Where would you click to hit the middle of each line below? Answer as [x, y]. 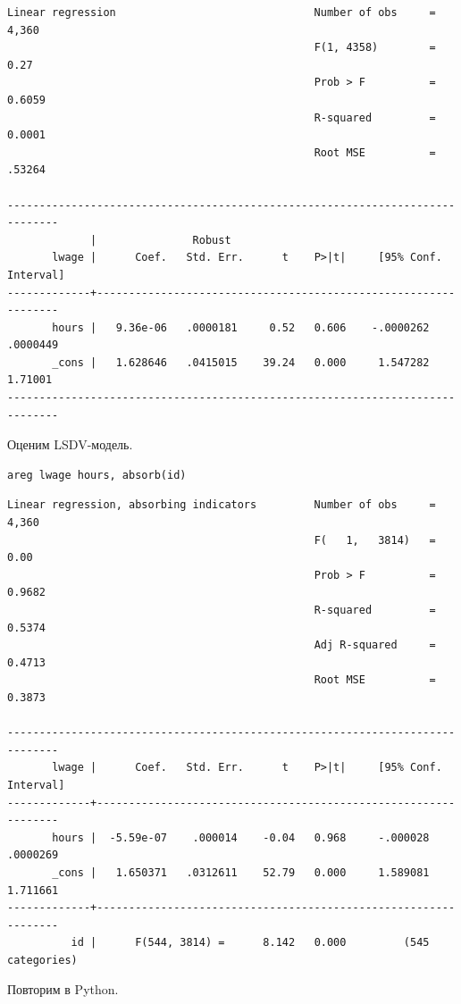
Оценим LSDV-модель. [70, 444]
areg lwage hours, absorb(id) [97, 475]
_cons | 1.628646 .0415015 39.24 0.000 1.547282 [241, 362]
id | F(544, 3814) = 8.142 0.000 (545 [250, 943]
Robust [212, 240]
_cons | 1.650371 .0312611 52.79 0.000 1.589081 [241, 872]
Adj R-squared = [375, 645]
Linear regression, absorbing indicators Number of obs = [222, 505]
